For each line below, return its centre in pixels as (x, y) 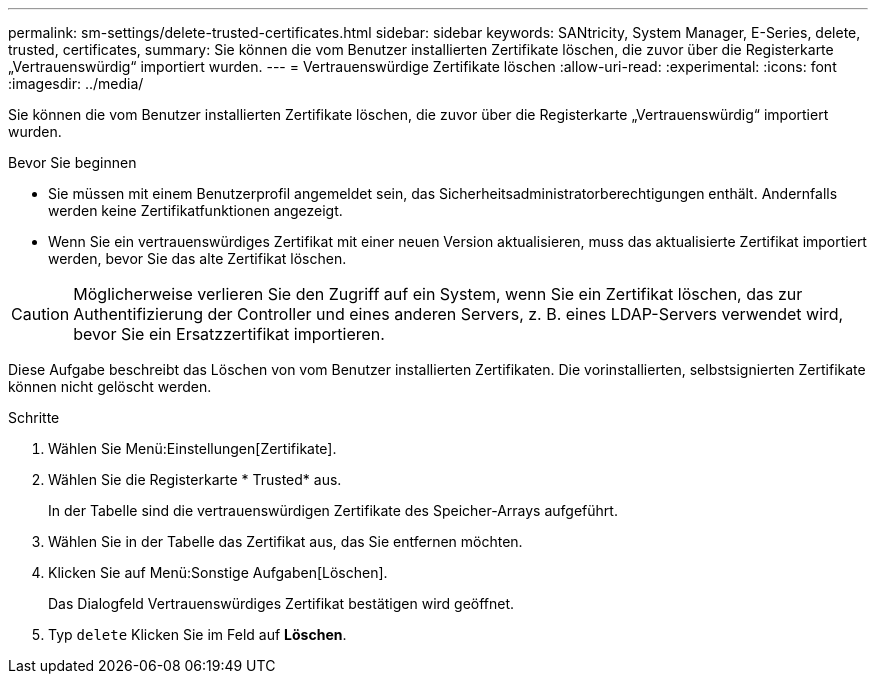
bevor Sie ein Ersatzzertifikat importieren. (229, 334)
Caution (40, 314)
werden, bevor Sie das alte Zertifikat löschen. (197, 258)
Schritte (34, 417)
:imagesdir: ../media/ (76, 83)
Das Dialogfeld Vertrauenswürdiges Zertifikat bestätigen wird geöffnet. (281, 603)
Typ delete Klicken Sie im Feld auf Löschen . (197, 634)
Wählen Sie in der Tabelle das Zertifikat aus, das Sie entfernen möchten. (285, 541)
